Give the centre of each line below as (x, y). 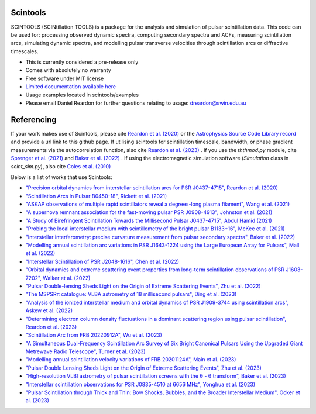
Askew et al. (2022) (49, 310)
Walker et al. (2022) (67, 278)
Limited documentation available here (71, 87)
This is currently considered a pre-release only (82, 62)
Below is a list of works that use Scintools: (61, 177)
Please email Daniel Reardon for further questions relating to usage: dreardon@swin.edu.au (136, 103)
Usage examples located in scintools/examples (82, 95)
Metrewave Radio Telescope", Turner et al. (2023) (85, 351)
